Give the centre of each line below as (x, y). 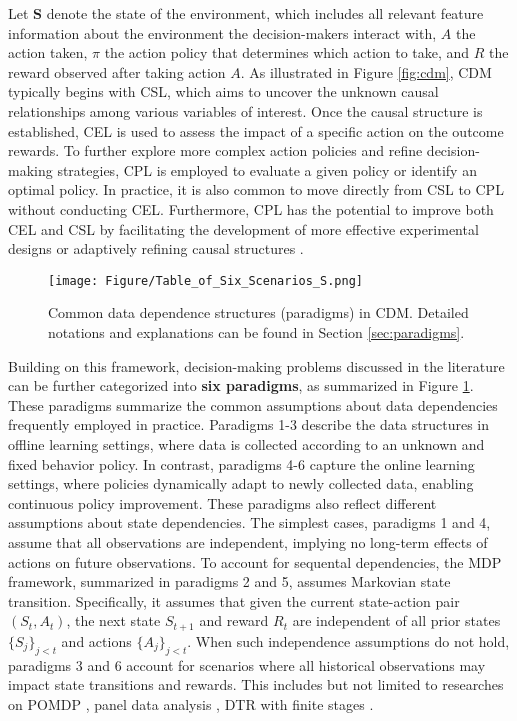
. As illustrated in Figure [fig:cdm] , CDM (366, 71)
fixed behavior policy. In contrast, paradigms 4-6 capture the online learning (241, 463)
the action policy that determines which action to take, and (287, 52)
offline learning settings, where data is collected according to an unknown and (246, 443)
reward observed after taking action (117, 71)
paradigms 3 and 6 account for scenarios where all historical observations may (247, 664)
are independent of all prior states (396, 620)
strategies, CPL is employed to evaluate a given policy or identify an (267, 169)
